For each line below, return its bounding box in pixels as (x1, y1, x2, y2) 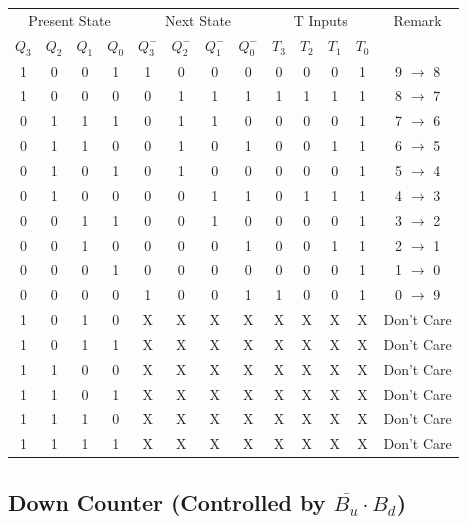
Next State (164, 9, 232, 30)
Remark (393, 9, 442, 30)
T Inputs (293, 9, 348, 30)
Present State (28, 9, 111, 30)
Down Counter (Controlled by (8, 486, 326, 517)
